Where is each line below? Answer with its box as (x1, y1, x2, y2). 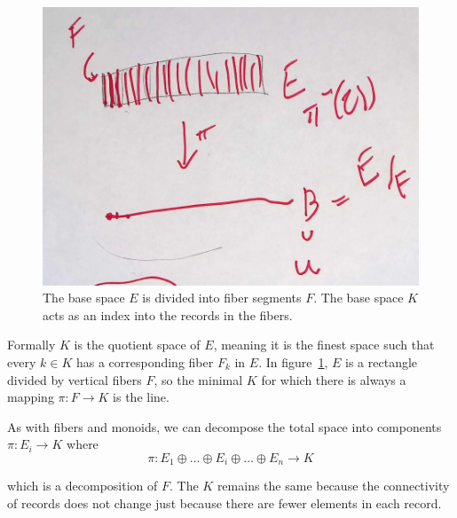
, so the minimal (154, 370, 243, 388)
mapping (7, 388, 54, 406)
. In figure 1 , (258, 352, 328, 371)
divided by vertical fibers (7, 370, 142, 388)
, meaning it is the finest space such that (213, 335, 435, 354)
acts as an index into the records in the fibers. (43, 305, 293, 324)
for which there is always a (261, 370, 406, 388)
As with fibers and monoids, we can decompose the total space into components (7, 417, 442, 436)
